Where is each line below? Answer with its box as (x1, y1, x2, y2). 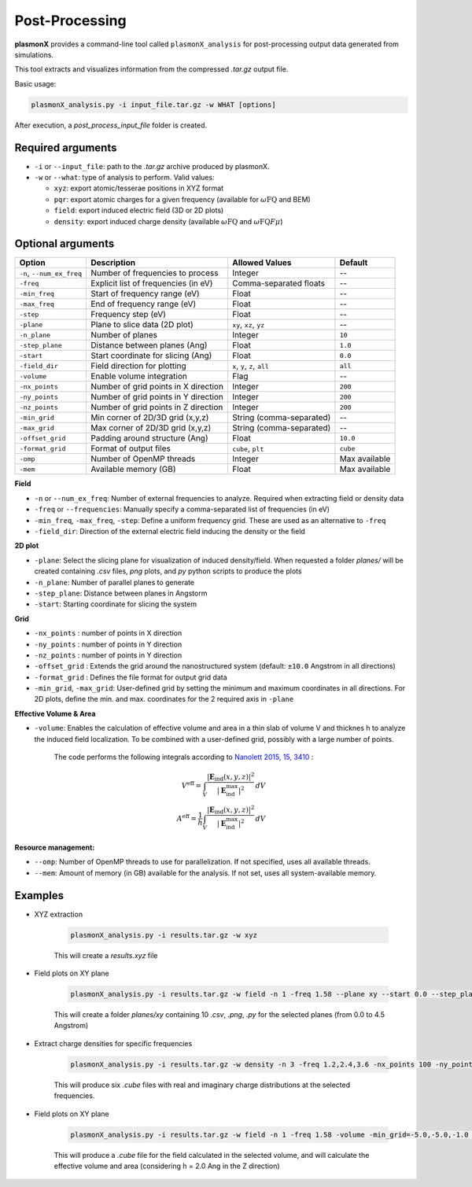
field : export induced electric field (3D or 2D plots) (53, 205, 224, 216)
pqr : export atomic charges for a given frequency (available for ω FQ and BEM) (53, 194, 311, 204)
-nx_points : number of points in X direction (34, 629, 183, 638)
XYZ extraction (34, 909, 83, 919)
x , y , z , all (232, 360, 269, 371)
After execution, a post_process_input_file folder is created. (14, 120, 208, 130)
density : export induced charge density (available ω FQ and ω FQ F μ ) (53, 216, 283, 226)
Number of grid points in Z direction (90, 402, 223, 413)
